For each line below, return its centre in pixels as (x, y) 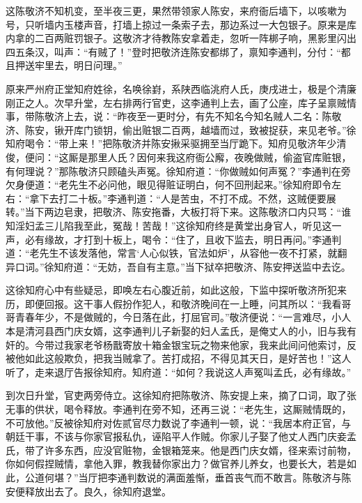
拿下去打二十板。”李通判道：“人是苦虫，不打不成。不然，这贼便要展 (183, 198)
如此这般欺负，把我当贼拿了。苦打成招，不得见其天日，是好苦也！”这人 (188, 358)
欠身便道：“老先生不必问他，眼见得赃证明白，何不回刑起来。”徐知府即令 (169, 185)
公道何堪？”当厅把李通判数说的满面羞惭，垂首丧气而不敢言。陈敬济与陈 (188, 477)
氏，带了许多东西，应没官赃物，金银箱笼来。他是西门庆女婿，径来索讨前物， (181, 450)
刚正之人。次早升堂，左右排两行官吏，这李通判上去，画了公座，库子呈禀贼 (176, 102)
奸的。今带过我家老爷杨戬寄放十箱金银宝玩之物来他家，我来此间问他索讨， (176, 344)
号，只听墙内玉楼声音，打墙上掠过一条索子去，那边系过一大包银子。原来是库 (181, 24)
